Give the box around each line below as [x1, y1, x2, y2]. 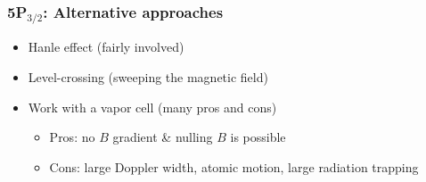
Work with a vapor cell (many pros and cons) [28, 97, 277, 116]
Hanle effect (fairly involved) [28, 37, 184, 56]
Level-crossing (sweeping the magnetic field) [28, 67, 268, 86]
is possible [230, 128, 286, 146]
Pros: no [49, 128, 95, 146]
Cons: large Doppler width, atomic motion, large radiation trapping [49, 157, 419, 176]
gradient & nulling [112, 128, 213, 146]
